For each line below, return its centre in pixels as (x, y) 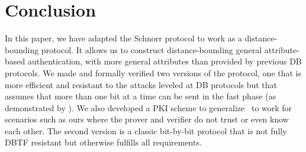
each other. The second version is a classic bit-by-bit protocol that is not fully (146, 130)
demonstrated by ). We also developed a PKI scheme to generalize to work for (149, 107)
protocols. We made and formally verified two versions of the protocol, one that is (153, 72)
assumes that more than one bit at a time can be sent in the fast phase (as (141, 96)
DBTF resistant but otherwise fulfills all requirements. (103, 142)
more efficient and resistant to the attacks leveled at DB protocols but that (141, 84)
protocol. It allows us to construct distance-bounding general (152, 49)
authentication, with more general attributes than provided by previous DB (165, 61)
